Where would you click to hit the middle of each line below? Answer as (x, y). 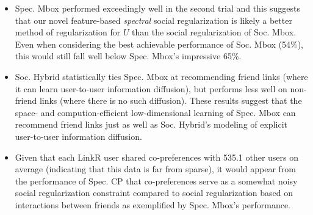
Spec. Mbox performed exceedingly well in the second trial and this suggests (157, 8)
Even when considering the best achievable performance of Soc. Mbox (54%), (159, 44)
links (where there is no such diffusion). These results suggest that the (171, 100)
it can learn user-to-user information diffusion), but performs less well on (151, 88)
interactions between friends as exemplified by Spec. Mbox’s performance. (153, 204)
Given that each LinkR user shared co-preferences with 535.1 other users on (157, 157)
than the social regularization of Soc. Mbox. (214, 32)
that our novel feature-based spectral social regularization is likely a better (153, 20)
